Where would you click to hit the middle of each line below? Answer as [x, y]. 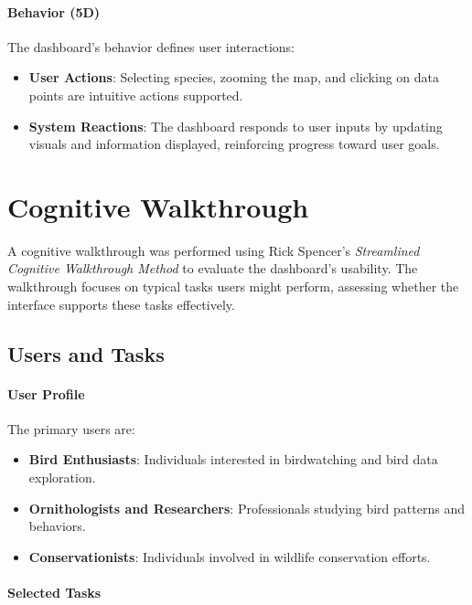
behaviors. [57, 526]
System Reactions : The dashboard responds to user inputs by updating [236, 126]
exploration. [62, 478]
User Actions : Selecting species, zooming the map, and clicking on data [234, 77]
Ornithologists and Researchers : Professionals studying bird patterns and [247, 508]
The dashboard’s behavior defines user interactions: [151, 46]
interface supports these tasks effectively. [121, 304]
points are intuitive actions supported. [136, 95]
